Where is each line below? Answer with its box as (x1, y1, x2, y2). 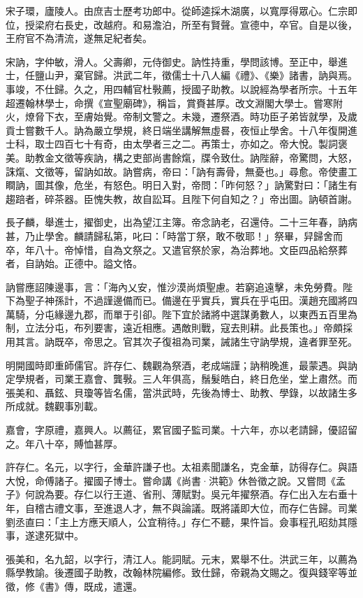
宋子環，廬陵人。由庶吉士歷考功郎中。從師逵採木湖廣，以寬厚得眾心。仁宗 (6, 3, 348, 17)
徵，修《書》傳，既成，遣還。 (6, 578, 142, 593)
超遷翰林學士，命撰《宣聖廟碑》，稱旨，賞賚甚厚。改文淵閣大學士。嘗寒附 (6, 95, 343, 110)
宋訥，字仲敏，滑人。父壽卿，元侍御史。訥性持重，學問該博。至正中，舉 (6, 54, 338, 69)
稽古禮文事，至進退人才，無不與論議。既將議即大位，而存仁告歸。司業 (34, 501, 357, 515)
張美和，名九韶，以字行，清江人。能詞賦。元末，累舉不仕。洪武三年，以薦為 (6, 551, 357, 566)
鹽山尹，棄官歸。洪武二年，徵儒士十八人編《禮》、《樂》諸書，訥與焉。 (34, 68, 357, 83)
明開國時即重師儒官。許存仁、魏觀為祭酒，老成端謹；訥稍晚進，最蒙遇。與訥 (6, 357, 357, 372)
